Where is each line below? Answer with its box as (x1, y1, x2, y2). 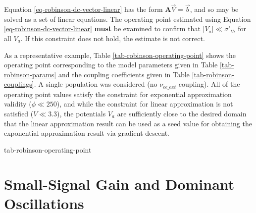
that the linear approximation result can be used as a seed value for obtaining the (4, 118, 252, 128)
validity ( (4, 99, 32, 109)
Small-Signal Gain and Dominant (4, 173, 235, 194)
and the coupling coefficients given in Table (58, 69, 190, 79)
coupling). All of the (178, 79, 240, 89)
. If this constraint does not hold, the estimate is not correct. (20, 33, 205, 43)
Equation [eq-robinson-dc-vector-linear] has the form (4, 4, 163, 14)
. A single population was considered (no (34, 79, 157, 89)
